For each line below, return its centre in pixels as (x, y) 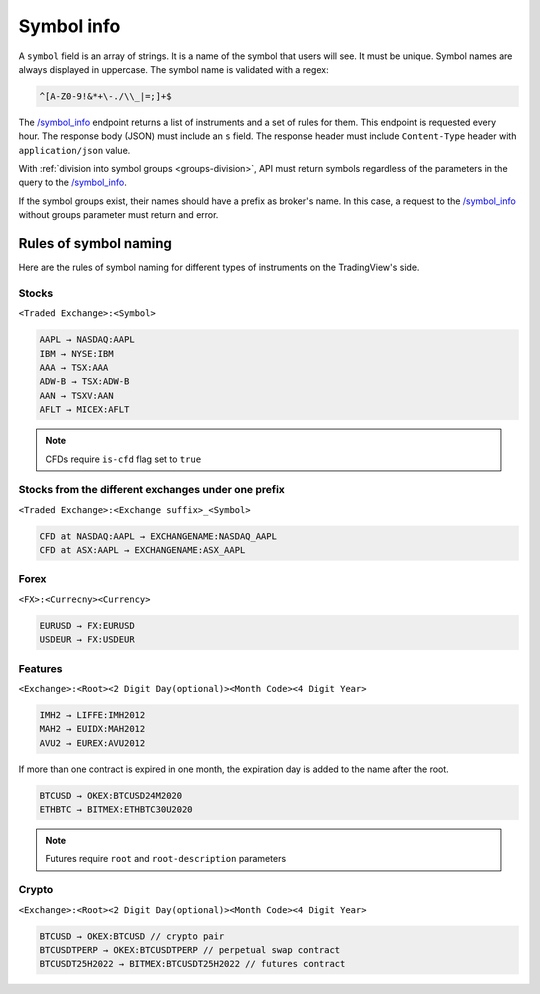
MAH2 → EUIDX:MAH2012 (92, 729)
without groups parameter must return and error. (118, 215)
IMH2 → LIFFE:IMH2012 (92, 714)
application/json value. (74, 150)
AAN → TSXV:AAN (76, 395)
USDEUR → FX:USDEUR (87, 639)
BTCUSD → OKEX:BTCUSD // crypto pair (132, 936)
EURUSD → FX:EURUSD (87, 625)
